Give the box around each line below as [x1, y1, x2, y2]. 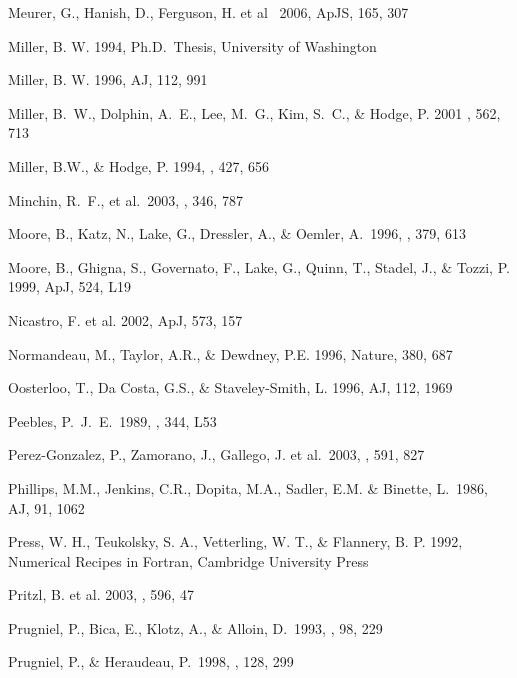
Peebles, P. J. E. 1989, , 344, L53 [8, 410, 217, 431]
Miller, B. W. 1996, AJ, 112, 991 [8, 69, 208, 90]
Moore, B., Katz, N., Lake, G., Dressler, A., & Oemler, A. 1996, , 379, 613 [8, 223, 466, 244]
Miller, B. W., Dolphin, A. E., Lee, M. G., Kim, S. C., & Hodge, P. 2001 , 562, [8, 102, 501, 123]
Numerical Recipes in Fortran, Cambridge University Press [8, 550, 369, 571]
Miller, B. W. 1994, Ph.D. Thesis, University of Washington [8, 35, 377, 56]
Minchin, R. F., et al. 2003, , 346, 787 [8, 189, 243, 210]
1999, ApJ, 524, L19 [8, 276, 131, 297]
